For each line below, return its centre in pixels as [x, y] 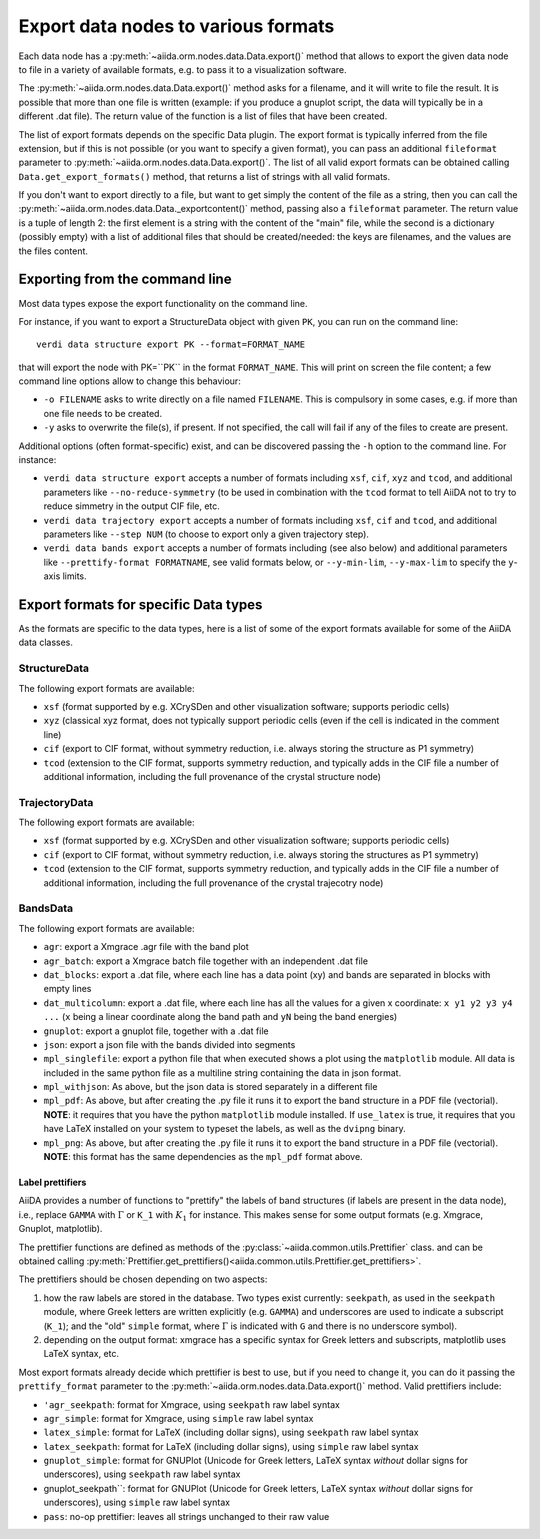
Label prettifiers [52, 1182]
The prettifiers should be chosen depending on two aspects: [143, 1279]
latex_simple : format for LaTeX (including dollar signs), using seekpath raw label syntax [231, 1432]
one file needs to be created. [103, 413]
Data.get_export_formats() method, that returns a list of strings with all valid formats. [204, 176]
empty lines [67, 989]
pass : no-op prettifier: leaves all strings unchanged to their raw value [186, 1516]
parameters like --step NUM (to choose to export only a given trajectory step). [206, 534]
